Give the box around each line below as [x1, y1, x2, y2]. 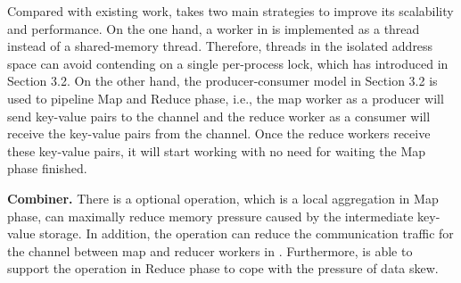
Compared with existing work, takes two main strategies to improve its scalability [7, 2, 454, 20]
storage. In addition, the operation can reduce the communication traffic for [39, 224, 454, 243]
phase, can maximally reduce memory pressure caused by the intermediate [7, 206, 414, 225]
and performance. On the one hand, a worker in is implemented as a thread [7, 19, 420, 37]
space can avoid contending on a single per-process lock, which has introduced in [7, 54, 449, 72]
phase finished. [7, 159, 87, 178]
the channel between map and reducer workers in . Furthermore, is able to [7, 241, 413, 260]
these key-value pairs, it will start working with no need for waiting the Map [7, 141, 425, 160]
